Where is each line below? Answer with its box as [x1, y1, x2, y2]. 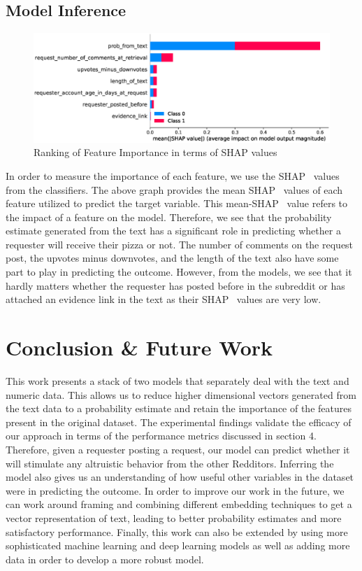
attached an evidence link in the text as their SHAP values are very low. [6, 292, 321, 306]
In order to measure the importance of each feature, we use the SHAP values [6, 168, 340, 183]
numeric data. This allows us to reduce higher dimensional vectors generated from [6, 387, 356, 402]
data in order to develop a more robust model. [6, 551, 204, 566]
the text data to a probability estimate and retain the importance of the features [6, 401, 352, 416]
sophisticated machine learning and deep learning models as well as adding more [6, 538, 350, 553]
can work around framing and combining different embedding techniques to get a [6, 497, 352, 512]
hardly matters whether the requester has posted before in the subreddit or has [6, 278, 345, 292]
